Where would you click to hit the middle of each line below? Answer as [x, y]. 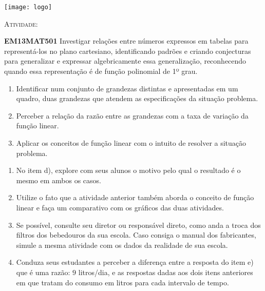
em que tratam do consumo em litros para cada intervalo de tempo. [122, 282]
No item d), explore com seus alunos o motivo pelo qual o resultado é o [128, 170]
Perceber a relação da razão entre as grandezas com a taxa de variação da [132, 115]
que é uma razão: [43, 272]
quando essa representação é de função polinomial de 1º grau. [101, 71]
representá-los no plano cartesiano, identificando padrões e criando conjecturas [128, 51]
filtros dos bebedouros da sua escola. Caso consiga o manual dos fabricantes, [136, 235]
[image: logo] [28, 7]
